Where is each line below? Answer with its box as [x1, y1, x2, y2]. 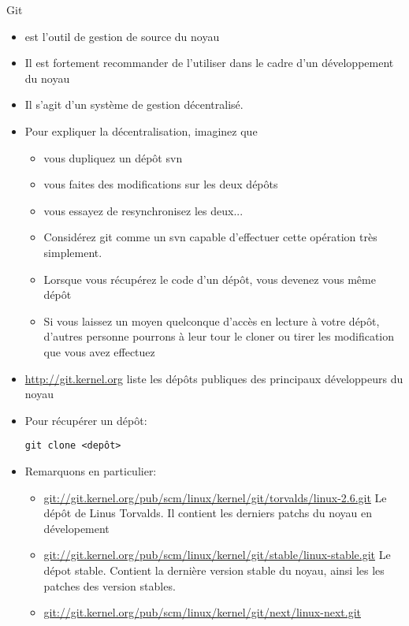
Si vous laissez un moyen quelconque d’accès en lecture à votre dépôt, [43, 312, 380, 329]
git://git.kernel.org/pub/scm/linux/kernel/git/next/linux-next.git [43, 604, 361, 620]
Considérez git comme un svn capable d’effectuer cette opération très [43, 229, 377, 245]
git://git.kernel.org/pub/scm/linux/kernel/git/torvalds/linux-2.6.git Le [43, 489, 387, 505]
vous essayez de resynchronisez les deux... [43, 202, 244, 218]
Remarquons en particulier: [24, 462, 157, 479]
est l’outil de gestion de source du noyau [24, 28, 220, 44]
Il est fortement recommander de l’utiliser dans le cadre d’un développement [24, 54, 394, 71]
